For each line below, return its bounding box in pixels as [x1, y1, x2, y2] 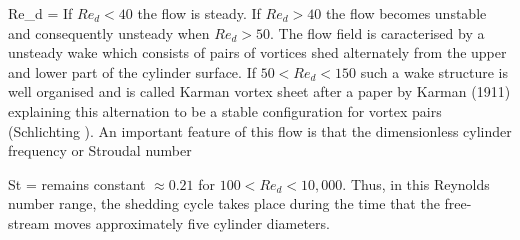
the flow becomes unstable [325, 3, 487, 23]
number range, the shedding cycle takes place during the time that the [8, 193, 440, 214]
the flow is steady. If [137, 3, 261, 23]
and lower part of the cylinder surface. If [8, 61, 256, 82]
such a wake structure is [360, 61, 508, 82]
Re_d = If [8, 3, 73, 23]
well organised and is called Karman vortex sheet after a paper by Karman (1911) [8, 81, 511, 102]
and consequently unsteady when [8, 22, 210, 43]
